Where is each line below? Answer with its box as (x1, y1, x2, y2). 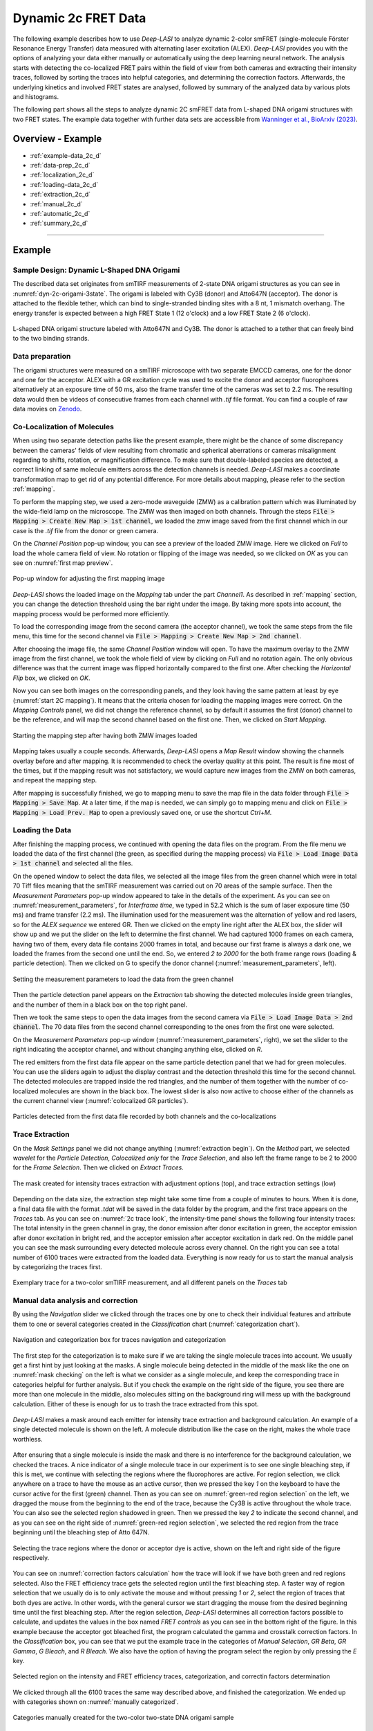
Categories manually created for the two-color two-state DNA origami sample (12, 1714, 234, 1722)
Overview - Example (12, 133, 102, 145)
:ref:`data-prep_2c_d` (30, 161, 91, 169)
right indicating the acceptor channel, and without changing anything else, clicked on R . (12, 1046, 262, 1054)
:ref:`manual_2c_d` (30, 199, 83, 208)
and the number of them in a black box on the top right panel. (12, 1001, 188, 1009)
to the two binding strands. (12, 334, 90, 343)
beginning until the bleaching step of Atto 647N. (12, 1528, 150, 1536)
